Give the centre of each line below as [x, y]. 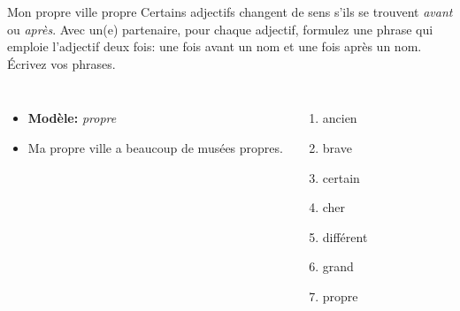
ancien [340, 118]
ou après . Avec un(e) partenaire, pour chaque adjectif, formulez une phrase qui [220, 29]
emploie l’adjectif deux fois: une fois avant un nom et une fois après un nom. [215, 46]
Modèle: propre [72, 118]
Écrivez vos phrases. [61, 63]
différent [345, 236]
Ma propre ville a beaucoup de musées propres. [155, 147]
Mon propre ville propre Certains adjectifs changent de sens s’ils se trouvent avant [230, 11]
